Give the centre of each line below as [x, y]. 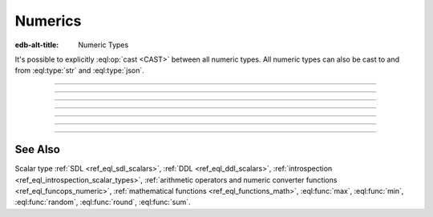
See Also [37, 149]
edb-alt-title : [37, 45]
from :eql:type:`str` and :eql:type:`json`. [79, 70]
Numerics [48, 21]
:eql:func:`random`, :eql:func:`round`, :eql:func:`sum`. [103, 202]
